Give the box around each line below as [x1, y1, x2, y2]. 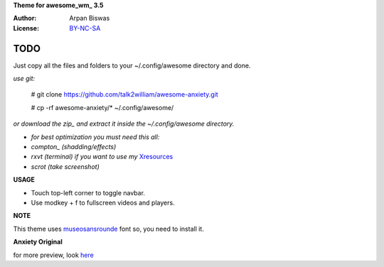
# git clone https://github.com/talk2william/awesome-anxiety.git [31, 90, 218, 99]
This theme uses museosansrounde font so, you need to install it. [13, 224, 204, 233]
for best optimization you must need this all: [31, 132, 160, 141]
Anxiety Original [13, 238, 63, 246]
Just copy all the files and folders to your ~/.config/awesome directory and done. [13, 61, 251, 70]
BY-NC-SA [69, 23, 101, 32]
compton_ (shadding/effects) [31, 143, 117, 151]
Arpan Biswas [69, 14, 110, 23]
